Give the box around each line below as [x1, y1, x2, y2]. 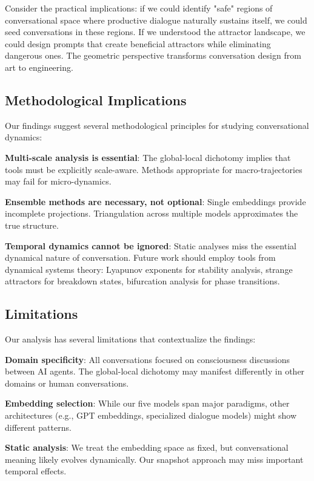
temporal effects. [5, 465, 67, 477]
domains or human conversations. [5, 376, 129, 389]
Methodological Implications [5, 90, 187, 109]
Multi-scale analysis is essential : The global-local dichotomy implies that [5, 151, 291, 163]
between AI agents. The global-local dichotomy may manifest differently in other [5, 365, 305, 378]
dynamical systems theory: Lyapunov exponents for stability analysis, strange [5, 263, 293, 275]
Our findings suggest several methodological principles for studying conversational [5, 119, 309, 131]
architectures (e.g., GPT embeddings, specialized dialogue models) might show [5, 409, 297, 422]
